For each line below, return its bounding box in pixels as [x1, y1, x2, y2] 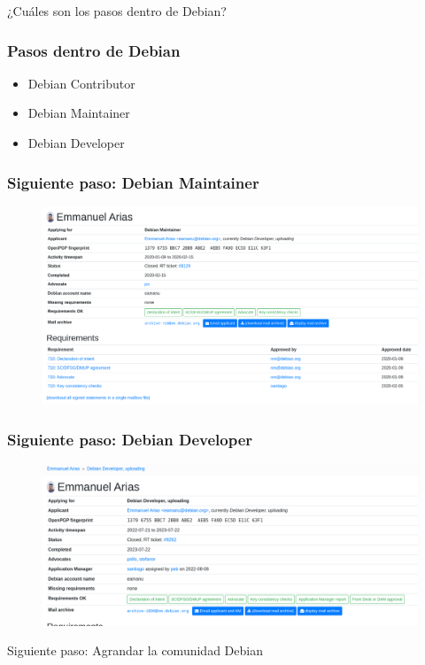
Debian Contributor [27, 73, 135, 92]
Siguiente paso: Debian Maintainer [7, 171, 259, 193]
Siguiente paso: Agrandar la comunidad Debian [7, 641, 263, 660]
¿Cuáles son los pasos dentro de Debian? [7, 2, 227, 19]
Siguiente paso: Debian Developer [7, 428, 253, 450]
